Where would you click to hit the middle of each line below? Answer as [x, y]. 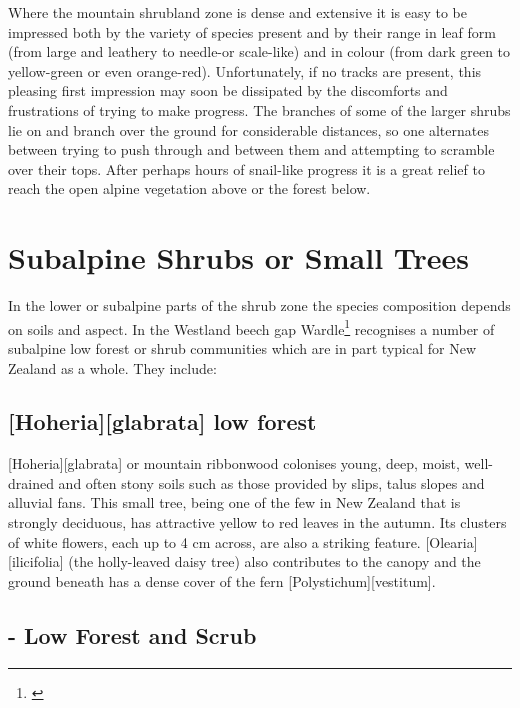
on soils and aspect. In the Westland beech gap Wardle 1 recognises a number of [251, 327]
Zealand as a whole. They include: [112, 367]
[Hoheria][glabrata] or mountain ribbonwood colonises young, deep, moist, [234, 463]
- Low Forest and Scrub [132, 634]
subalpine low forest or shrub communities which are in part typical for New [242, 347]
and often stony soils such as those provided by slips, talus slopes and [271, 482]
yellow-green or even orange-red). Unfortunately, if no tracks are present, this [245, 70]
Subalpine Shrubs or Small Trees [238, 257]
